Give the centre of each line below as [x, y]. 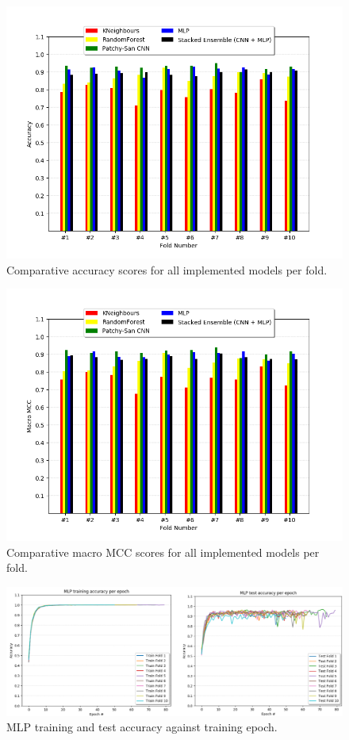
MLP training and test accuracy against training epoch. [142, 727]
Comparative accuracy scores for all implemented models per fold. [167, 269]
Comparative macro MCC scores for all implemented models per [163, 552]
